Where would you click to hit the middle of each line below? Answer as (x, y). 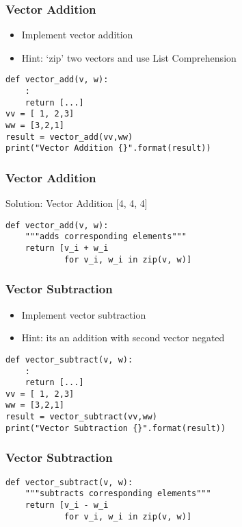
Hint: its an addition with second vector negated (123, 338)
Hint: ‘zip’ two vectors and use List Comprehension (129, 57)
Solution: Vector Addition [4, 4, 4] (77, 203)
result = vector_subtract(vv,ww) (81, 417)
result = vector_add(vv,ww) (69, 137)
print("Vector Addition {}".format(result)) (108, 148)
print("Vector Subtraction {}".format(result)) (116, 428)
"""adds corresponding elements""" (106, 237)
